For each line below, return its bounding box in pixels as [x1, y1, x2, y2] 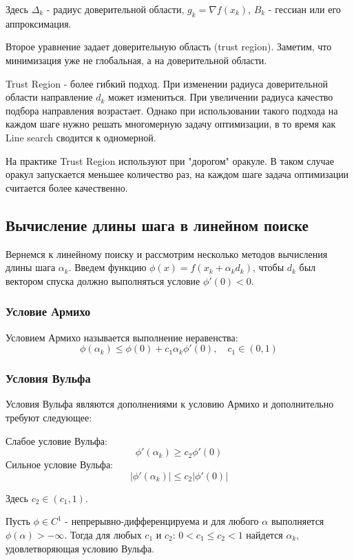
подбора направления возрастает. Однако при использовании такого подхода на [6, 103, 338, 117]
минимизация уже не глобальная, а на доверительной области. [6, 52, 267, 67]
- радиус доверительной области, [46, 2, 185, 16]
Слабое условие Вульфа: [6, 433, 107, 448]
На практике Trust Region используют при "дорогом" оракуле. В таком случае [6, 153, 334, 168]
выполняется [271, 514, 324, 528]
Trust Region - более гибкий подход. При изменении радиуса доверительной [6, 76, 328, 90]
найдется [246, 527, 283, 541]
